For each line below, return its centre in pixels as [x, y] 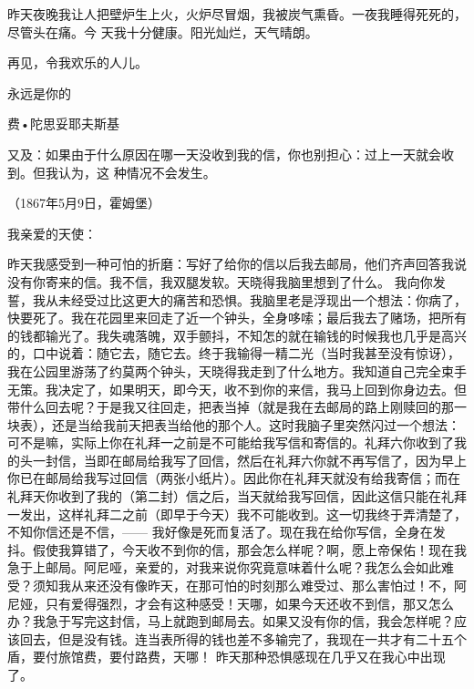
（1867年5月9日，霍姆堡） [84, 203]
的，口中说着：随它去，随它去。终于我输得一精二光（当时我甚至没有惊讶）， [234, 353]
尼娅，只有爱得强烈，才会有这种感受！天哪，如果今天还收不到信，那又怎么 [231, 603]
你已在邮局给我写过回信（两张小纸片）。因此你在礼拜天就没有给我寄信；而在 [234, 478]
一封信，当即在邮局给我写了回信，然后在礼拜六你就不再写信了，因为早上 [249, 460]
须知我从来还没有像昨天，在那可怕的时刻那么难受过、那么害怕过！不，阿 [249, 586]
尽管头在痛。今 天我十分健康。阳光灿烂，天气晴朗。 [163, 31]
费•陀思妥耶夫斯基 [63, 123]
